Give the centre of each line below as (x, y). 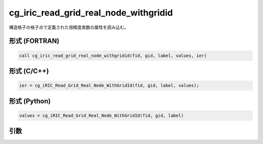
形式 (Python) (30, 101)
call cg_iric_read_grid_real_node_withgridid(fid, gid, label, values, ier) (113, 55)
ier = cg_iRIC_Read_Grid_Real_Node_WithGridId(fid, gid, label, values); (109, 86)
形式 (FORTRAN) (34, 41)
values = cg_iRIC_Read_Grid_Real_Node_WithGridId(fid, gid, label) (102, 115)
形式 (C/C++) (29, 71)
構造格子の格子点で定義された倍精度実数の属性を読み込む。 (69, 27)
